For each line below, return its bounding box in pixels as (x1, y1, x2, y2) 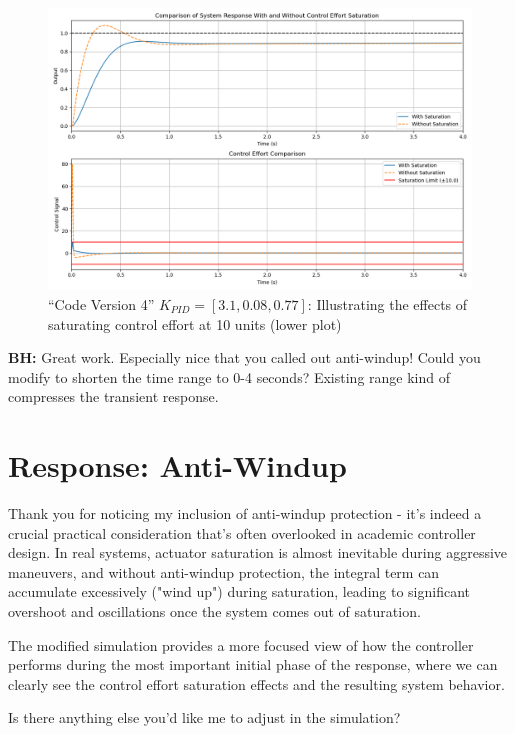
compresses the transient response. (8, 386, 219, 407)
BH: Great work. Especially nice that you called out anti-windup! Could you (8, 347, 481, 368)
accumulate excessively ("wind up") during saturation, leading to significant (8, 581, 470, 602)
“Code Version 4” (48, 293, 155, 314)
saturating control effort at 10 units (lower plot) (48, 313, 342, 334)
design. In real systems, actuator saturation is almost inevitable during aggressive (8, 542, 508, 563)
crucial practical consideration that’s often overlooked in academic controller (8, 522, 476, 543)
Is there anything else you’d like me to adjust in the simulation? (8, 707, 401, 728)
